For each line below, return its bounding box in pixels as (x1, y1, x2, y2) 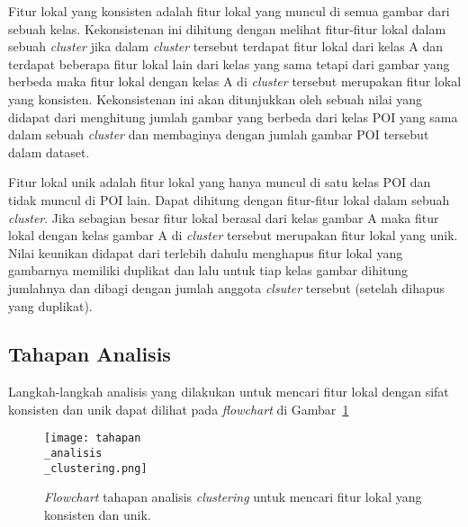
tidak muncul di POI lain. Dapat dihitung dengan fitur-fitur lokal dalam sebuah (8, 190, 450, 209)
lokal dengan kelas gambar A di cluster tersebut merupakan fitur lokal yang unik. (8, 226, 458, 245)
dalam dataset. (8, 142, 90, 161)
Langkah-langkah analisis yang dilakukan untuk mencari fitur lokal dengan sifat (8, 382, 449, 401)
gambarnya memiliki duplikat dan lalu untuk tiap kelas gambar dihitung (8, 261, 408, 280)
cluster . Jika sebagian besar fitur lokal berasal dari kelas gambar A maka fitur (8, 208, 439, 227)
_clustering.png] (44, 461, 148, 475)
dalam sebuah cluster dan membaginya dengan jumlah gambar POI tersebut (8, 125, 429, 144)
